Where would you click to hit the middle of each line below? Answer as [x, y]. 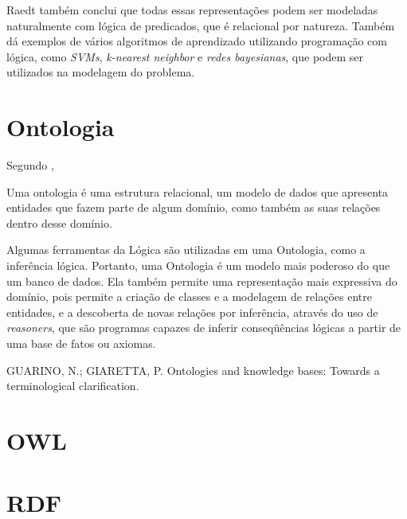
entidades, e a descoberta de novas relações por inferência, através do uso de [192, 312]
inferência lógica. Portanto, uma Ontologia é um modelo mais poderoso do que [198, 265]
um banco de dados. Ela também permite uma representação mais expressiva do [202, 281]
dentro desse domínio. [59, 222]
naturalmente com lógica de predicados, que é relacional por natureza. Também [201, 25]
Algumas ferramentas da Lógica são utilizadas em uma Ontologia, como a [186, 250]
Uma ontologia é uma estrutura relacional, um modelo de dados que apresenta [198, 191]
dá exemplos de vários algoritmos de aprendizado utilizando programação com [197, 41]
